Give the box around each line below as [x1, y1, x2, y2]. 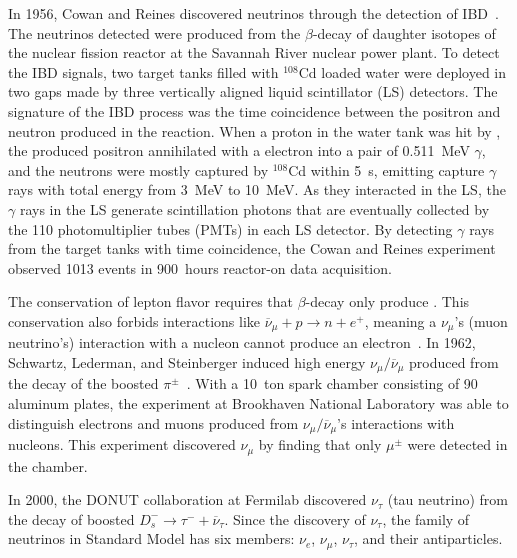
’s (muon [454, 310, 508, 331]
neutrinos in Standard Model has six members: [8, 528, 295, 549]
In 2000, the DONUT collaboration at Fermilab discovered [8, 489, 367, 510]
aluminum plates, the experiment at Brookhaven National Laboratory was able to [8, 393, 509, 413]
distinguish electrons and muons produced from [8, 412, 299, 433]
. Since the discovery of [224, 508, 366, 529]
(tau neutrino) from [387, 489, 508, 510]
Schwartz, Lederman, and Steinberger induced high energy [8, 351, 366, 372]
